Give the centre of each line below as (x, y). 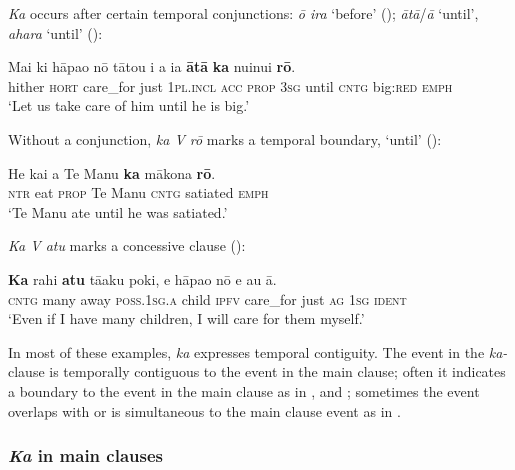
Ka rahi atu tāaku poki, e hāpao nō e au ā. (142, 278)
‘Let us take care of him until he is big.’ (129, 105)
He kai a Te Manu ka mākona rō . (112, 172)
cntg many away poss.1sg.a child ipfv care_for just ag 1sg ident (207, 298)
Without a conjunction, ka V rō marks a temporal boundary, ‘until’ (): (225, 138)
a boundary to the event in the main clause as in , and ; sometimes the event (244, 390)
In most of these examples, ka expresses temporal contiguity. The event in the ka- (258, 351)
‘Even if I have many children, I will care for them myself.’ (186, 318)
